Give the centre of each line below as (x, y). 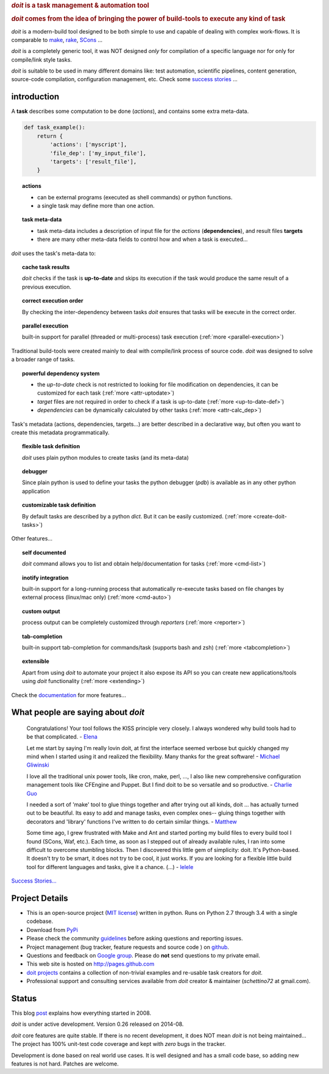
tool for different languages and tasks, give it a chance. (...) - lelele (110, 867)
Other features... (32, 539)
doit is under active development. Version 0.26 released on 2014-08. (97, 1024)
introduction (35, 97)
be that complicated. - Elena (62, 737)
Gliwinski (38, 765)
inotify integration (45, 578)
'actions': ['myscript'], (88, 145)
